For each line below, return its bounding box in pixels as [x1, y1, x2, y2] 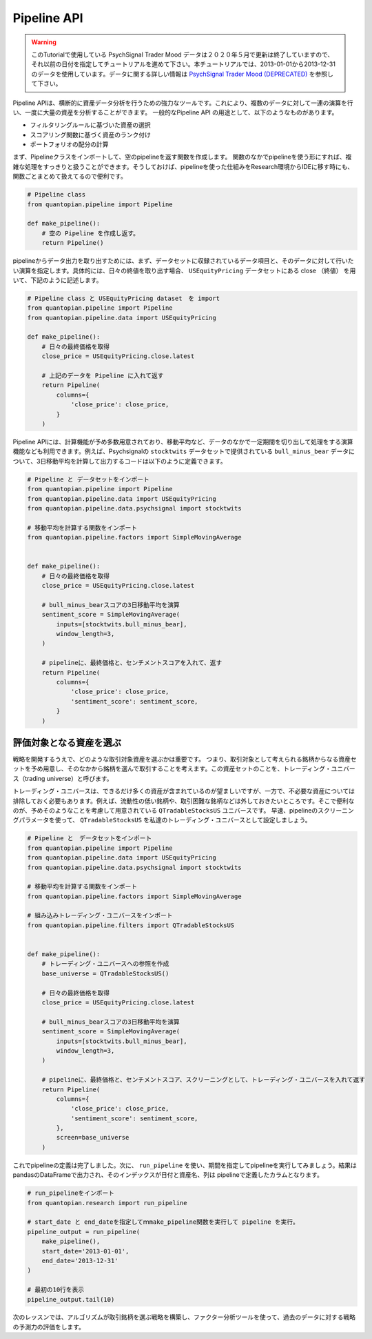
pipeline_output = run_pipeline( [27, 1228, 141, 1236]
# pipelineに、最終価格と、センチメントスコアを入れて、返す [41, 659, 223, 667]
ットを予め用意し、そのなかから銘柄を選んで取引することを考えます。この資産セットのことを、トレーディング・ [12, 764, 331, 773]
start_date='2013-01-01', [41, 1247, 130, 1255]
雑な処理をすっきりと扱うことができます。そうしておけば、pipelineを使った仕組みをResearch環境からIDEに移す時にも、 [12, 162, 354, 170]
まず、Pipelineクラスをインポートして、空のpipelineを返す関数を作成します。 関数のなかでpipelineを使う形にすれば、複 [12, 152, 352, 161]
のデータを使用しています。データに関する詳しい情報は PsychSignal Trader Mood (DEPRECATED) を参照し [31, 70, 334, 78]
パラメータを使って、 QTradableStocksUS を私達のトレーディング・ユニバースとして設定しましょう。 [18, 816, 311, 824]
